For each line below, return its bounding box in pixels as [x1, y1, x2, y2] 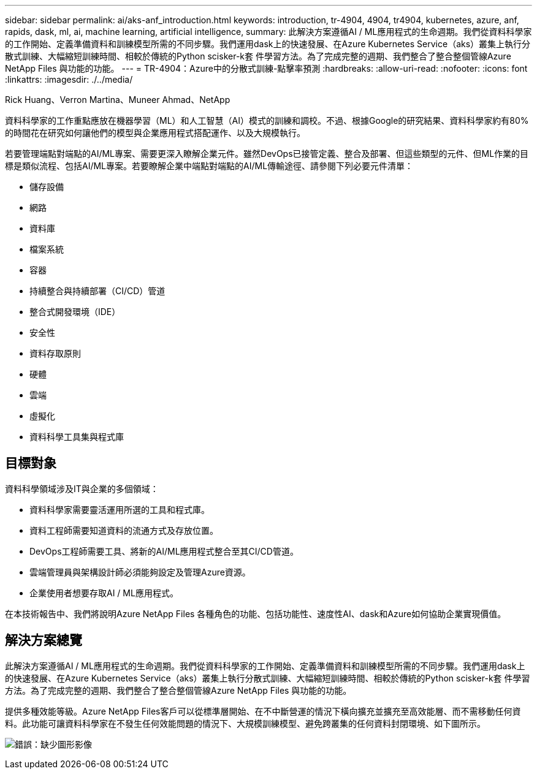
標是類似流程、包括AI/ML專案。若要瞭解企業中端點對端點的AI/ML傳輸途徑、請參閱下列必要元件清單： [5, 161, 414, 171]
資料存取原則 [29, 348, 81, 359]
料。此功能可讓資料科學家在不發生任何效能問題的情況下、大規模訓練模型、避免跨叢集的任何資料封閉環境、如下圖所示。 [5, 718, 486, 729]
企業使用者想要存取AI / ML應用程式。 [29, 587, 178, 598]
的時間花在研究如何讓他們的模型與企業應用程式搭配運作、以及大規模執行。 [5, 127, 305, 138]
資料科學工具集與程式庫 [29, 431, 124, 442]
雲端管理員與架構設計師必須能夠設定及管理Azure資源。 [29, 566, 251, 577]
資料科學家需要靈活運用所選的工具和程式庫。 [29, 504, 210, 515]
